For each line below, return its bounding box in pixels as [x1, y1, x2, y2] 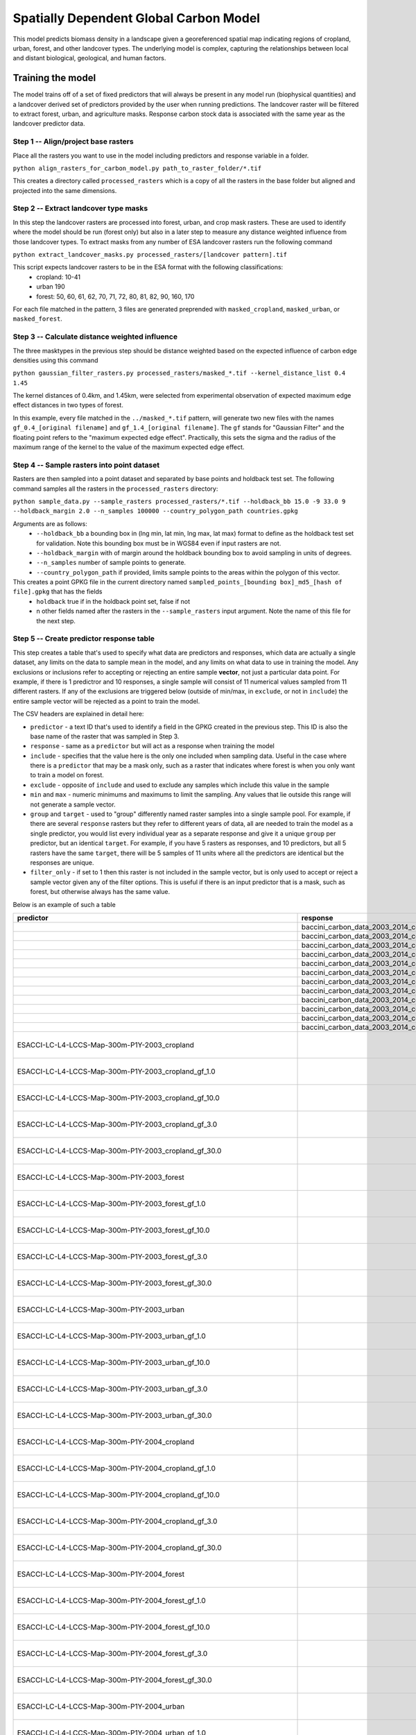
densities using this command [12, 356, 98, 364]
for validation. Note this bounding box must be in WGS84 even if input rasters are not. [36, 539, 281, 548]
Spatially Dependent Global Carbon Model [12, 10, 260, 26]
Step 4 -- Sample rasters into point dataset [12, 460, 159, 470]
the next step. [36, 616, 76, 625]
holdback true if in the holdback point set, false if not [36, 597, 191, 605]
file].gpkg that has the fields [12, 587, 103, 596]
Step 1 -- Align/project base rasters [12, 137, 135, 146]
